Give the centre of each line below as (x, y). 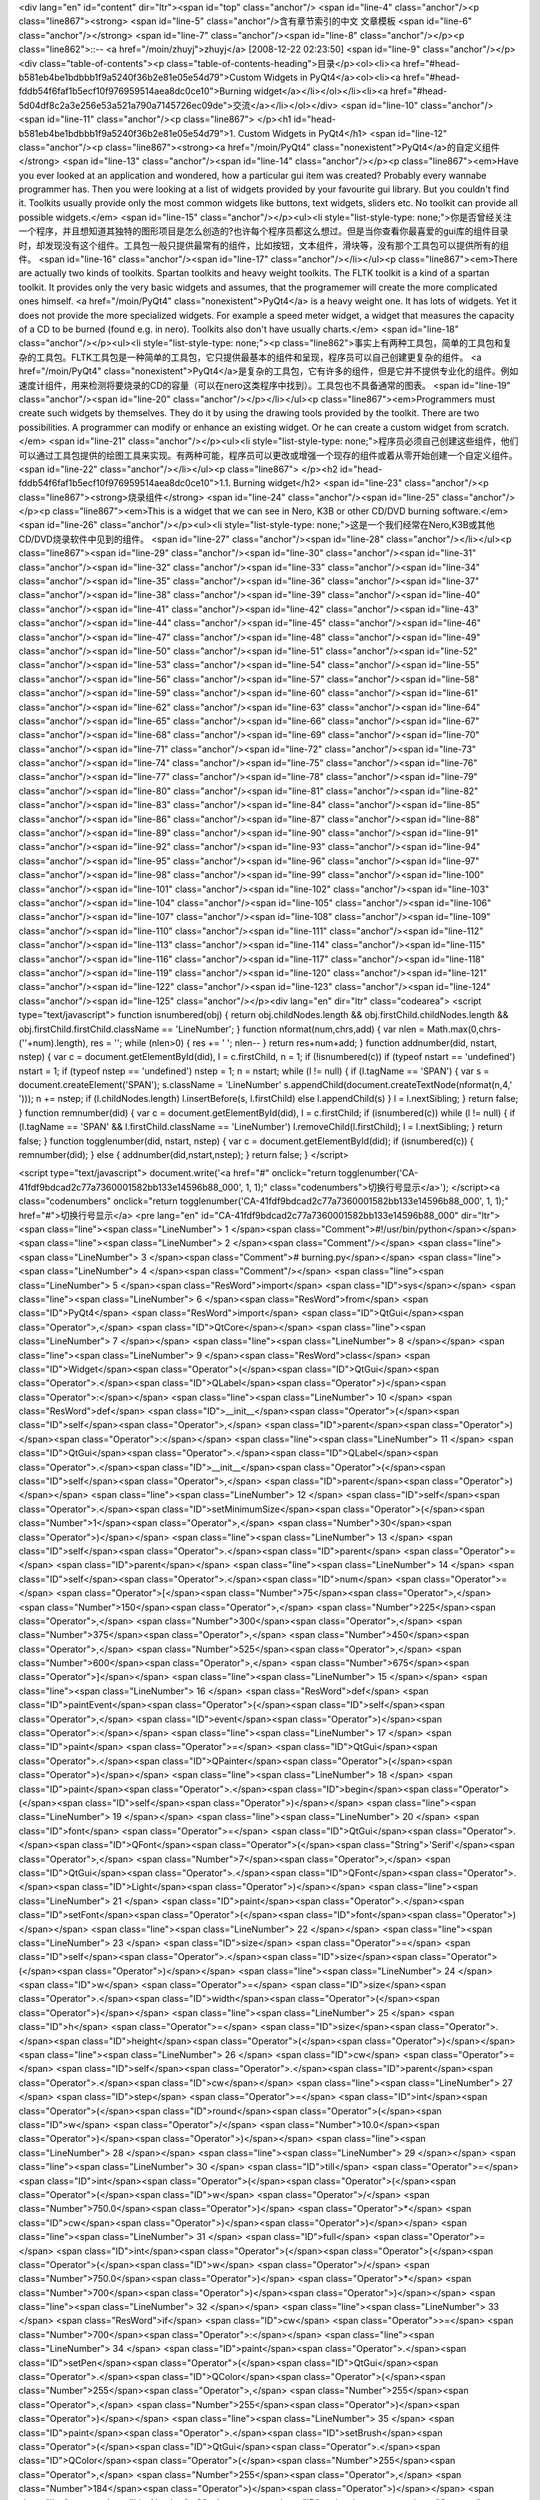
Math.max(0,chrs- (464, 1029)
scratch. (492, 427)
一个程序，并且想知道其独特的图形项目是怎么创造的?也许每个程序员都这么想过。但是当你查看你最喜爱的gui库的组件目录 (263, 231)
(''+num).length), (53, 1042)
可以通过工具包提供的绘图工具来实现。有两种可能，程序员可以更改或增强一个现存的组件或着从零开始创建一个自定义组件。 (268, 455)
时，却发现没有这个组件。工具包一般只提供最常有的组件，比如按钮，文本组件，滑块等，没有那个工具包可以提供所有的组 (263, 245)
